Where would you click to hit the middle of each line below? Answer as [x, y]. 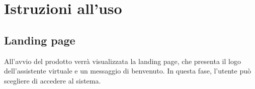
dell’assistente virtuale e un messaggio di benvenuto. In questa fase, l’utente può [127, 71]
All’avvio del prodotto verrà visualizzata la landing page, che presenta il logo [122, 61]
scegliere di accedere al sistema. [53, 80]
